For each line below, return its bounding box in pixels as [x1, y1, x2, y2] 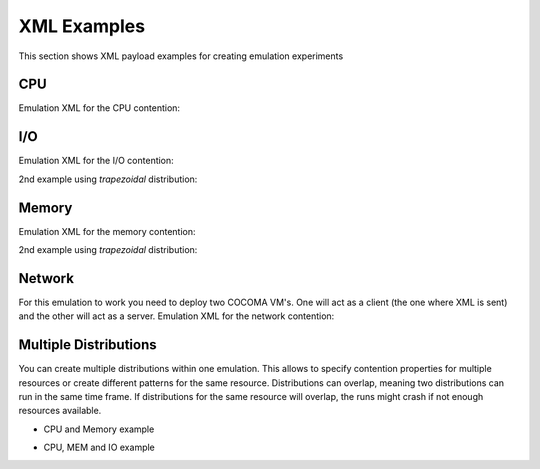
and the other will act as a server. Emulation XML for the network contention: [18, 310, 335, 322]
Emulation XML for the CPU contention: [18, 102, 180, 114]
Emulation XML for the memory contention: [18, 225, 196, 237]
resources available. [18, 405, 102, 417]
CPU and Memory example [43, 423, 155, 435]
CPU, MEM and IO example [43, 441, 155, 454]
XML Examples [18, 15, 145, 37]
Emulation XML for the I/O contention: [18, 155, 174, 167]
